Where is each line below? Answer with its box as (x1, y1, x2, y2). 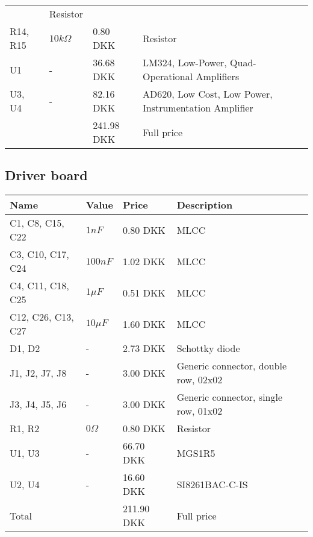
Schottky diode (176, 341, 240, 356)
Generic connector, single (176, 390, 283, 404)
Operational (142, 69, 193, 83)
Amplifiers (196, 69, 240, 83)
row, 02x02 (176, 372, 223, 387)
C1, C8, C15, (10, 216, 64, 230)
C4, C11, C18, (10, 278, 69, 293)
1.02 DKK (122, 254, 166, 268)
